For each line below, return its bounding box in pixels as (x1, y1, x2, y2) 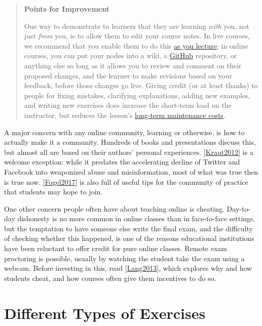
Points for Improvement (24, 4, 109, 14)
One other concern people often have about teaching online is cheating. (4, 203, 224, 214)
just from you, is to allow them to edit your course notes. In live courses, (24, 30, 250, 41)
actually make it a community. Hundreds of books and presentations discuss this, (4, 137, 256, 147)
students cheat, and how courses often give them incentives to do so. (4, 272, 216, 283)
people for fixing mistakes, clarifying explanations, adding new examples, (24, 90, 250, 100)
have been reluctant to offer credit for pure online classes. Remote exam (4, 243, 228, 254)
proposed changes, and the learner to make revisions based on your (24, 70, 232, 80)
